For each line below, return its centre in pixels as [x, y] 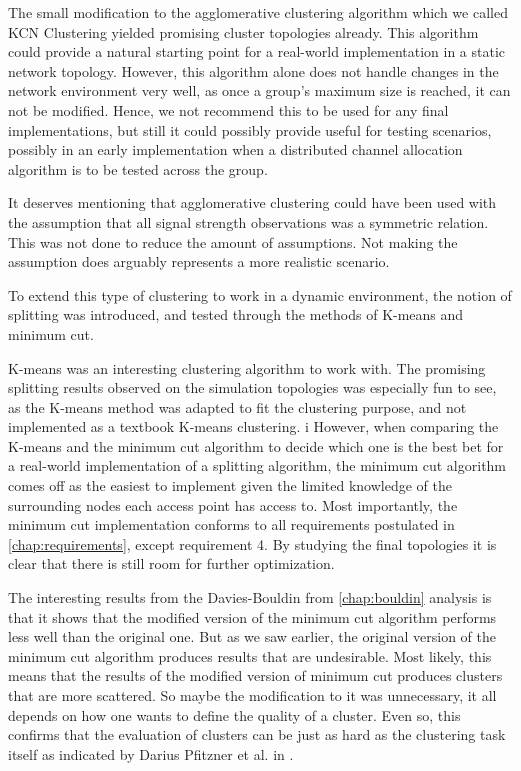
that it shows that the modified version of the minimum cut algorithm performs [252, 616]
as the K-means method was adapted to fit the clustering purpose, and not [237, 406]
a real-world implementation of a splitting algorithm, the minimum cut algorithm [257, 465]
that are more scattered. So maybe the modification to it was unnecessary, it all [252, 695]
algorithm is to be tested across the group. [138, 168]
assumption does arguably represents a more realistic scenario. [199, 261]
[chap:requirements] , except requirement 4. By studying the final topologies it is [252, 543]
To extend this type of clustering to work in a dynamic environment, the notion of [260, 294]
